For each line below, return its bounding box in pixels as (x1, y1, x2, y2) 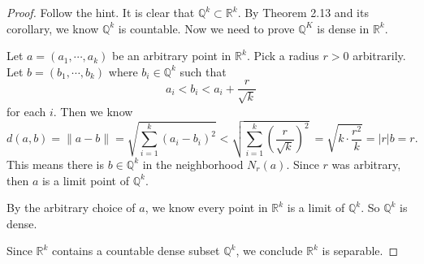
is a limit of (287, 199, 345, 216)
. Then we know (53, 102, 133, 119)
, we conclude (236, 242, 303, 259)
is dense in (317, 19, 370, 37)
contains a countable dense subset (52, 242, 220, 259)
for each (6, 102, 46, 119)
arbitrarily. (353, 47, 406, 64)
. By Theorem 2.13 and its (237, 4, 369, 20)
